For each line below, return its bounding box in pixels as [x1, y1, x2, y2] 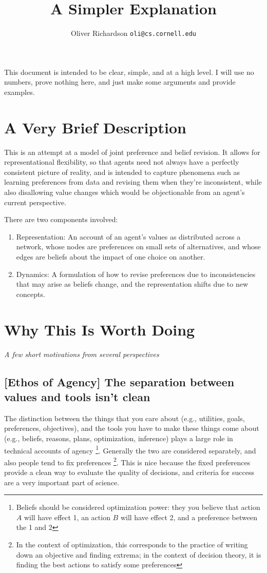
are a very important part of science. [4, 477, 120, 487]
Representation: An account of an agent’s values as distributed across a [16, 231, 241, 242]
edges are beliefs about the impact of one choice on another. [16, 251, 205, 262]
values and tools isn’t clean [4, 388, 150, 404]
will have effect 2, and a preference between [120, 511, 257, 522]
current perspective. [4, 196, 67, 207]
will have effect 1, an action [24, 511, 110, 522]
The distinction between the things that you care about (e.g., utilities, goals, [4, 412, 245, 423]
